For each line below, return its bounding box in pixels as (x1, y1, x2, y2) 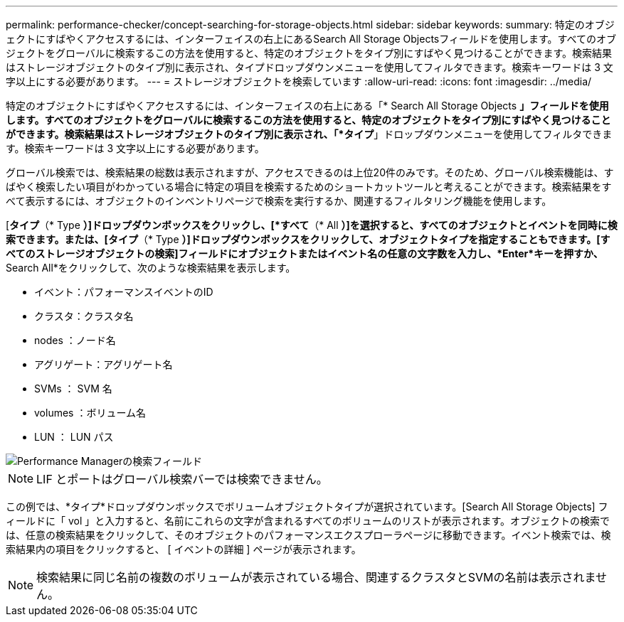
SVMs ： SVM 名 (34, 382, 112, 395)
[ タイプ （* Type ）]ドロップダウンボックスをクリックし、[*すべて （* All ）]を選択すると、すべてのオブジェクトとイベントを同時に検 (6, 219, 618, 231)
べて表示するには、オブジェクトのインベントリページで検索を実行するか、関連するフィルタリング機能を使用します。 (6, 195, 552, 207)
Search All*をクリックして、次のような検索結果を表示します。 (6, 262, 296, 274)
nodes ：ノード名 (34, 334, 116, 346)
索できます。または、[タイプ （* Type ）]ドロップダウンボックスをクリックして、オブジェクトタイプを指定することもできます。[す (6, 233, 610, 245)
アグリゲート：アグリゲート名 (34, 358, 173, 370)
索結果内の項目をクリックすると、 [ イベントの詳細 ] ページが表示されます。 (6, 543, 361, 555)
